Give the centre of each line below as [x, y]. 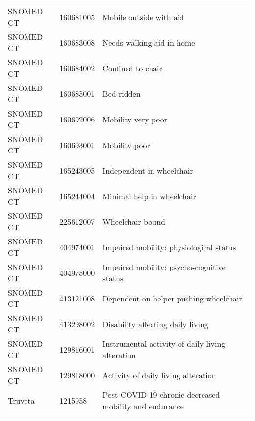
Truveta [21, 400]
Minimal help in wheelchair [149, 196]
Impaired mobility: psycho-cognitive [164, 267]
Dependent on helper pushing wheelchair [172, 298]
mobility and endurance [143, 406]
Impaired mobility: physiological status [169, 247]
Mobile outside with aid [143, 17]
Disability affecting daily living [155, 324]
